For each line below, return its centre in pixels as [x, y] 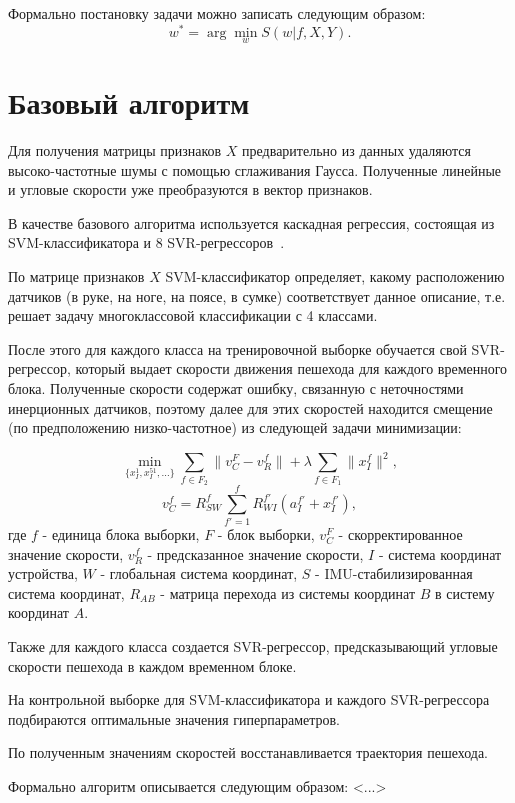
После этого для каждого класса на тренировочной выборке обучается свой [237, 348]
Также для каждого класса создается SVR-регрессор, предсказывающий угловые [253, 646]
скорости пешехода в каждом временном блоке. [152, 665]
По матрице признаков [76, 275]
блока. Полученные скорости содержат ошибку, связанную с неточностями [236, 387]
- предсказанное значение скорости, [255, 553]
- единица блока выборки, [121, 534]
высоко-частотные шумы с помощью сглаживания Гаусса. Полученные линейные [255, 169]
